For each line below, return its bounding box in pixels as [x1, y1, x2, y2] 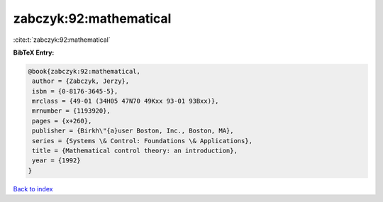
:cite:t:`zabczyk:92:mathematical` [13, 35, 111, 44]
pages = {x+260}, [32, 117, 92, 125]
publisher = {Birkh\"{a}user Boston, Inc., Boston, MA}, [32, 127, 234, 135]
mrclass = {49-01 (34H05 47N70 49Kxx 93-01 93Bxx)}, [32, 97, 219, 106]
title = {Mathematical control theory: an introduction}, [32, 147, 238, 155]
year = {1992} [32, 157, 81, 164]
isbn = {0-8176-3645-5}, [32, 87, 118, 95]
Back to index [13, 184, 53, 193]
